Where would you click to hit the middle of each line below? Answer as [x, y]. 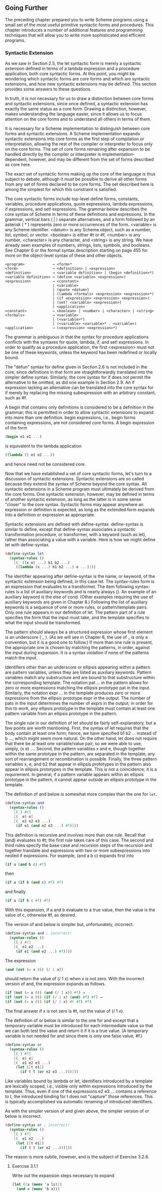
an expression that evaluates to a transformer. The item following [69, 587]
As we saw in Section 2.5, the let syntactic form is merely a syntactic [73, 64]
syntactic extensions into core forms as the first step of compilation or [75, 139]
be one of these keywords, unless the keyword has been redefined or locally [81, 352]
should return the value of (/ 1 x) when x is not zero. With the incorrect [75, 979]
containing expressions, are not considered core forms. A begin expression [80, 423]
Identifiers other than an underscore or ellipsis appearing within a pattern [78, 667]
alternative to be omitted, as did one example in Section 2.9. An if [70, 382]
